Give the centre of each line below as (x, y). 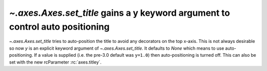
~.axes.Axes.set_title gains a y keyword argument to (119, 13)
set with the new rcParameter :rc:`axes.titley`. (55, 62)
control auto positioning (59, 27)
